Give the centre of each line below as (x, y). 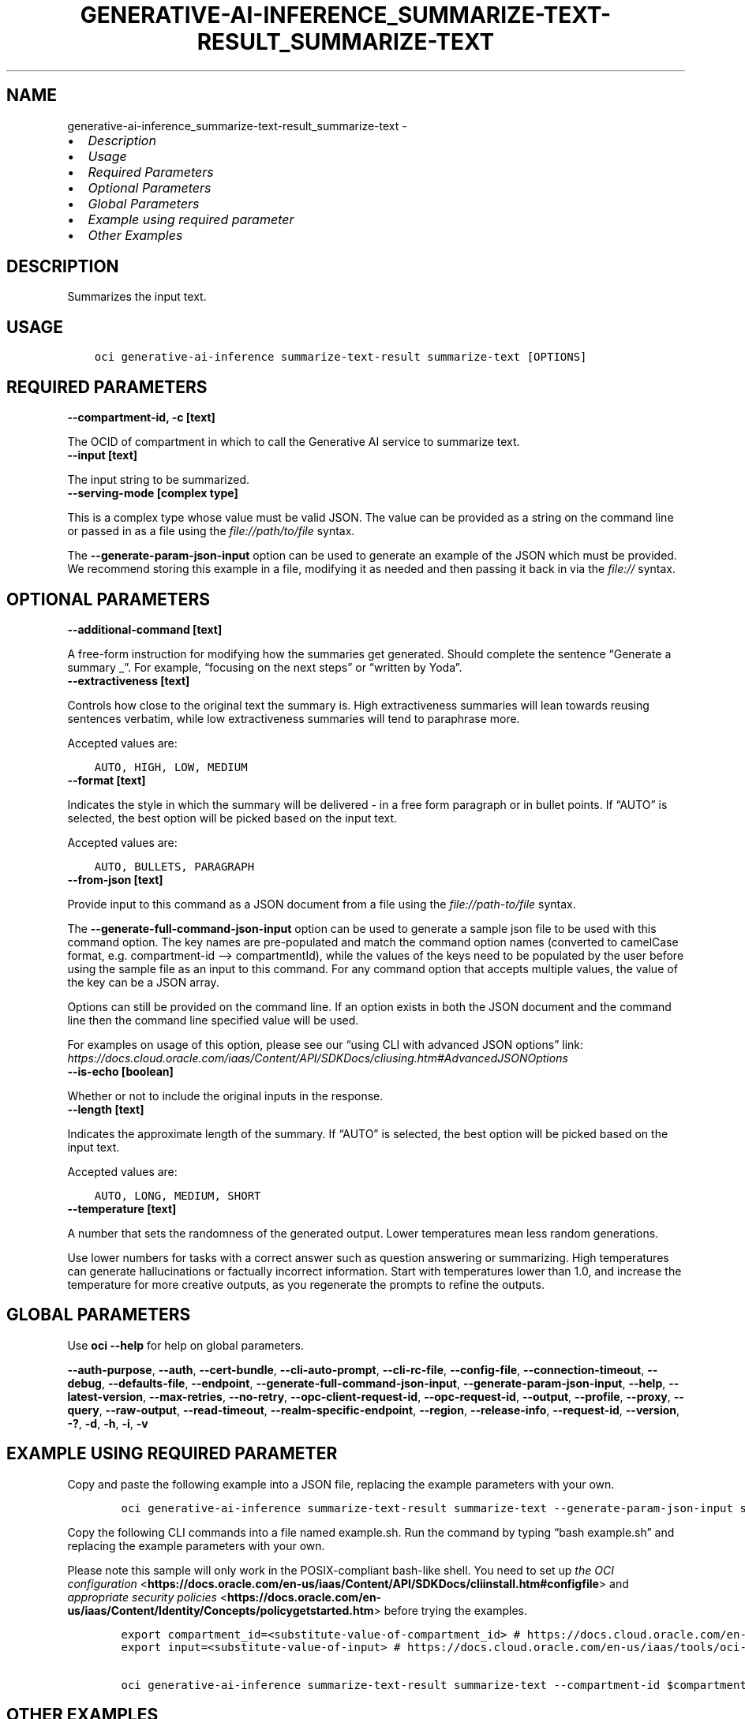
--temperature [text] (122, 1208)
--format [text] (107, 780)
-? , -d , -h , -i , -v (108, 1423)
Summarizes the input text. (137, 297)
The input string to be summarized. (158, 480)
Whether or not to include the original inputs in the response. (225, 1095)
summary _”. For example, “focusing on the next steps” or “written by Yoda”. (265, 667)
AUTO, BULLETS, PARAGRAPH (174, 866)
